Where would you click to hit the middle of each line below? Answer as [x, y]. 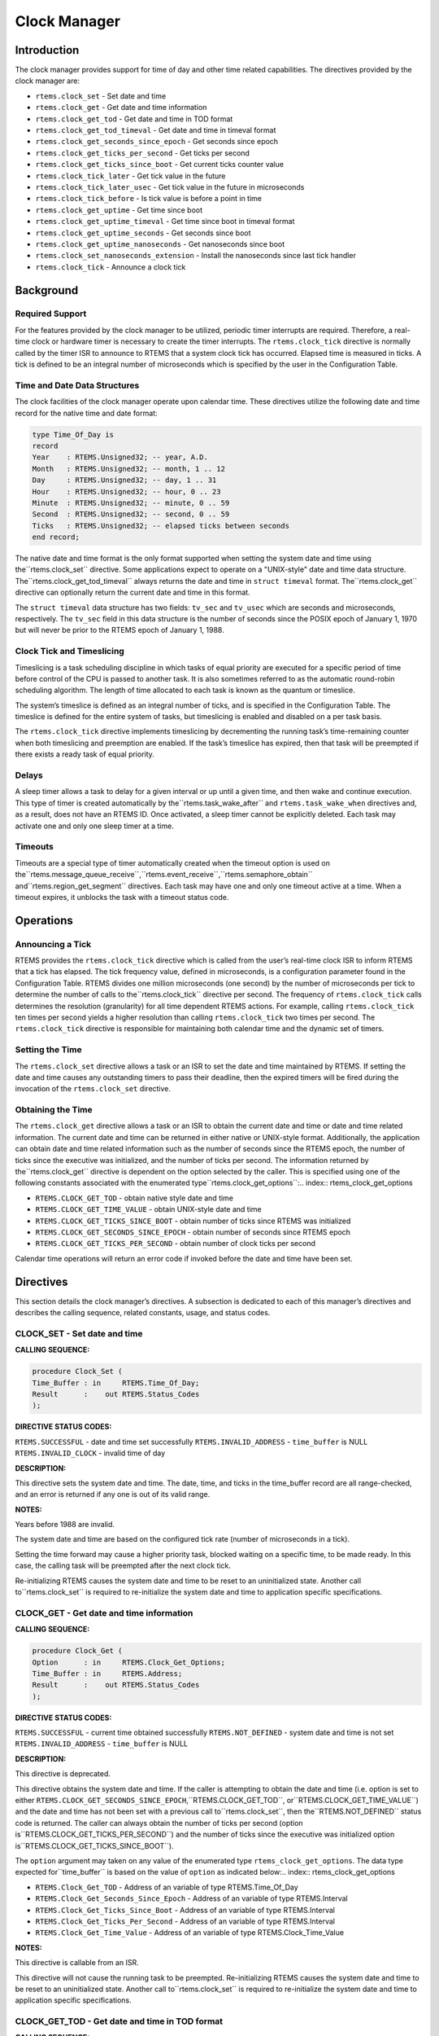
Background [47, 290]
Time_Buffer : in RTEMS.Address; [107, 1673]
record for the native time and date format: [86, 413]
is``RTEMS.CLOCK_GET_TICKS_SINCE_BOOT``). [94, 1845]
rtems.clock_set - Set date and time [101, 96]
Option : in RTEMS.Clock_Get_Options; [128, 1662]
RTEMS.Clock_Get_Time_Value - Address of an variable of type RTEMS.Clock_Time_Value [190, 1933]
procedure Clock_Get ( [77, 1651]
